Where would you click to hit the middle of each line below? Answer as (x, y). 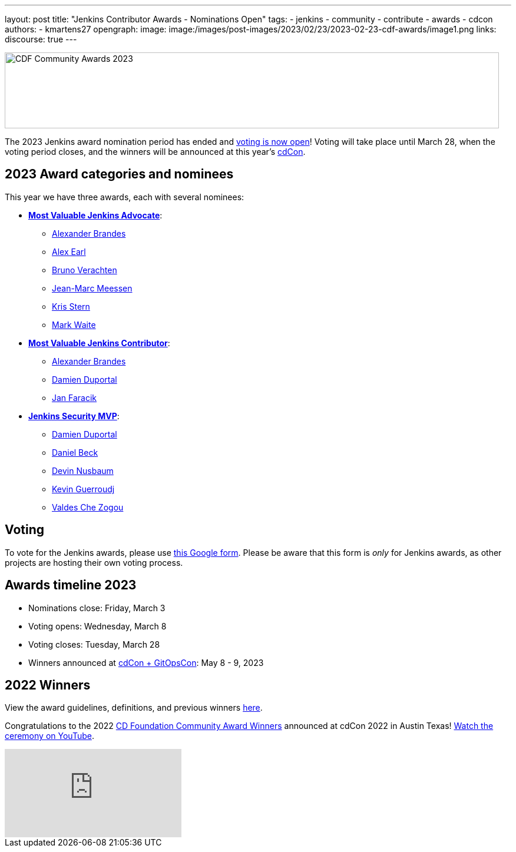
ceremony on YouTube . (49, 736)
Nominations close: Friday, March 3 (97, 608)
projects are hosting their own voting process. (94, 562)
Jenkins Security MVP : (74, 416)
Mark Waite (74, 324)
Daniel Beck (75, 452)
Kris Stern (71, 306)
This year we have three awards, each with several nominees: (125, 197)
